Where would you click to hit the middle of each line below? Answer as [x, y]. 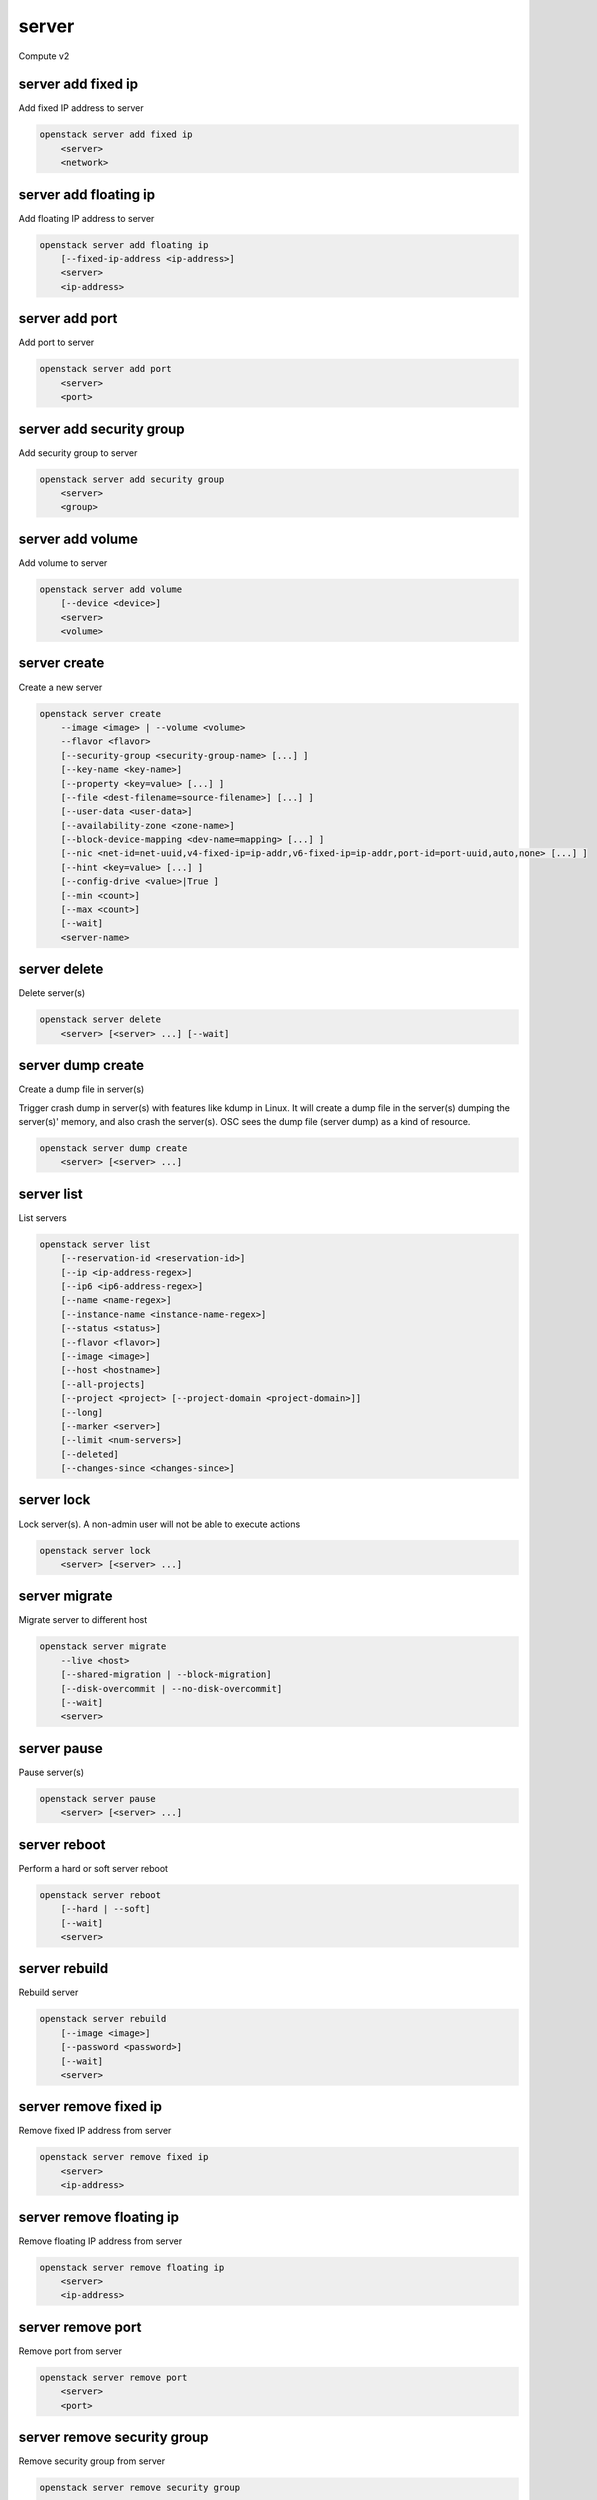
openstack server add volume [111, 589]
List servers [42, 1217]
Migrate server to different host [83, 1620]
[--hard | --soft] [105, 1909]
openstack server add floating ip [124, 244]
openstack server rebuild [103, 2019]
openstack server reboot [100, 1894]
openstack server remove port [113, 2377]
